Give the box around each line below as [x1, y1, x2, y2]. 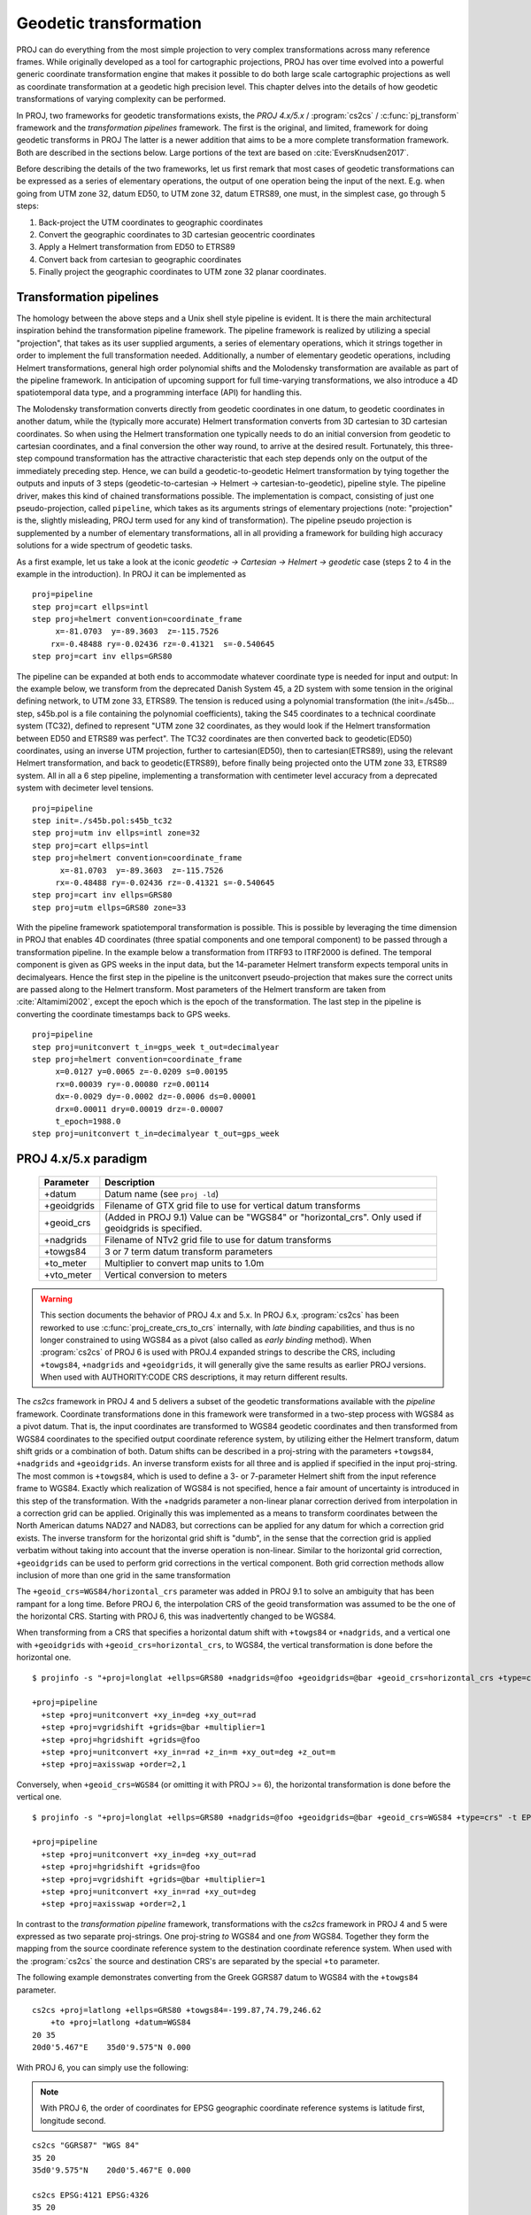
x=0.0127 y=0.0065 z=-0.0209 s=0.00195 [55, 1067, 229, 1076]
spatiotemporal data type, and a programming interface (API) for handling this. [16, 387, 303, 398]
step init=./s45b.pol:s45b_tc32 [32, 815, 173, 826]
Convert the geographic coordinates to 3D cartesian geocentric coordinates [38, 229, 316, 240]
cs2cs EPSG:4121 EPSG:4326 [32, 2189, 150, 2200]
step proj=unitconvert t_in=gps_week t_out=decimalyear [32, 1042, 280, 1052]
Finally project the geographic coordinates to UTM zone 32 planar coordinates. [38, 267, 327, 277]
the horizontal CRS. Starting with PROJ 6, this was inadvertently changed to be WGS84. [16, 1611, 336, 1621]
